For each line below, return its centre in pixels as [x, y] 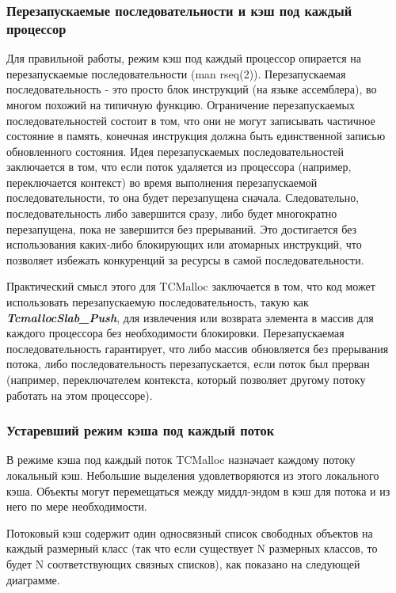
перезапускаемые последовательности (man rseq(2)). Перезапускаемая [176, 73]
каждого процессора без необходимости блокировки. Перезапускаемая [175, 333]
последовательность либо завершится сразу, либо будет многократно [172, 213]
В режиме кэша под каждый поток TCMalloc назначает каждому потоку [181, 460]
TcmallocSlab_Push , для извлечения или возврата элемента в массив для [190, 317]
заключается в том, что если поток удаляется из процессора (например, [179, 167]
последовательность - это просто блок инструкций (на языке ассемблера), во [192, 89]
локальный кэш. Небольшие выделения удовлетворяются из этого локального [193, 475]
